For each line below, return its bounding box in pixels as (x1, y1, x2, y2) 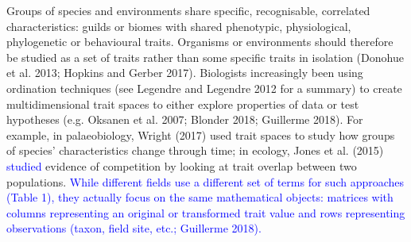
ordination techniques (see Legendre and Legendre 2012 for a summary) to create (6, 79, 402, 96)
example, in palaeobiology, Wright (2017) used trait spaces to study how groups (6, 126, 395, 143)
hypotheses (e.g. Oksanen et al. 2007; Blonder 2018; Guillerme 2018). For (6, 111, 363, 128)
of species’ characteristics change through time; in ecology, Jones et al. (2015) (6, 142, 384, 159)
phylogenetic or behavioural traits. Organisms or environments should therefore (6, 33, 394, 50)
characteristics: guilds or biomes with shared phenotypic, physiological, (6, 17, 351, 34)
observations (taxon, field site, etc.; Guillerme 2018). (6, 220, 262, 236)
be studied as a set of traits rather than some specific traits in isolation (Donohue (6, 48, 404, 65)
